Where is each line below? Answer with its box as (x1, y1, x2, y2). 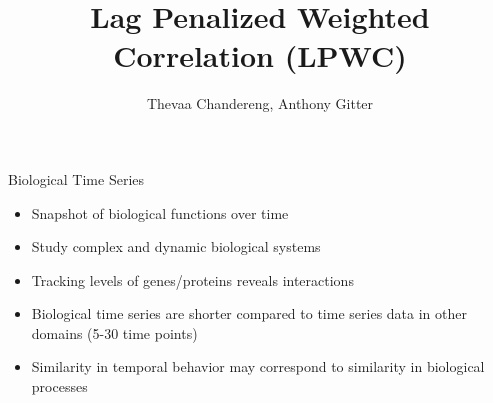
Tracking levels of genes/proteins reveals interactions (31, 269, 354, 290)
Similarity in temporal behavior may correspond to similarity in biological (31, 356, 485, 377)
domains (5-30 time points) (31, 322, 198, 343)
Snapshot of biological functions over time (31, 202, 289, 223)
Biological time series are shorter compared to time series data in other (31, 303, 467, 324)
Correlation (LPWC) (113, 35, 407, 76)
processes (31, 376, 88, 397)
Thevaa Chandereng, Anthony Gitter (146, 93, 374, 114)
